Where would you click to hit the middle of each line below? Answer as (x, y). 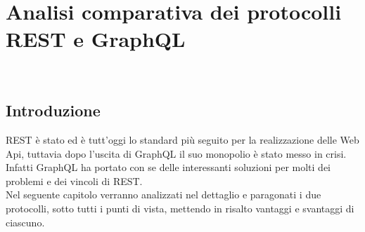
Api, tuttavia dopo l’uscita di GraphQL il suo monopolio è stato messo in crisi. (176, 153)
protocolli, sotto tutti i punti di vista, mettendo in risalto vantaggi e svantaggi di (180, 209)
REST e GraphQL (96, 39)
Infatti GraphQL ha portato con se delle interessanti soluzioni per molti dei (168, 167)
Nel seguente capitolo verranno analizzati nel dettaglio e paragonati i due (164, 195)
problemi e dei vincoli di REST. (74, 180)
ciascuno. (25, 222)
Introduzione (53, 110)
